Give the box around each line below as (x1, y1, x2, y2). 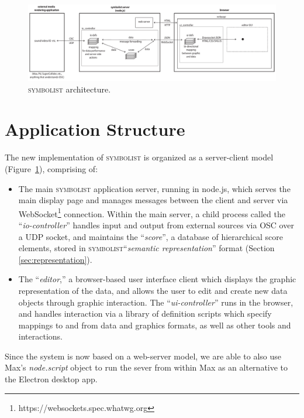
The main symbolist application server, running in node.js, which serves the (18, 182, 291, 194)
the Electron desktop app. (5, 373, 98, 385)
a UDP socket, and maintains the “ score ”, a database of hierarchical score (18, 230, 284, 242)
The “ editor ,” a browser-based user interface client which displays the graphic (18, 273, 296, 285)
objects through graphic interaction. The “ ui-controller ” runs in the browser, (18, 296, 293, 308)
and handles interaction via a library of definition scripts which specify (18, 307, 272, 320)
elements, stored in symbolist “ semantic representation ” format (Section (18, 242, 275, 254)
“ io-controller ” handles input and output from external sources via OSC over (18, 218, 294, 231)
